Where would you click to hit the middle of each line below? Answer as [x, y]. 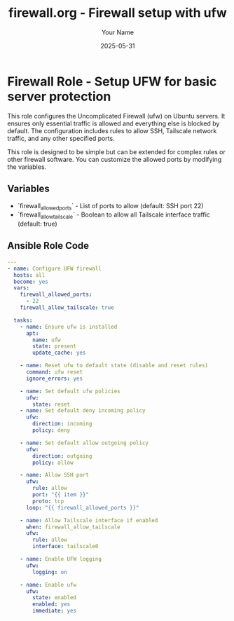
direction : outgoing [62, 456]
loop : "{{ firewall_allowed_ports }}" [82, 507]
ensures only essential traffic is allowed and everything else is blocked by [113, 123]
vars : [22, 288]
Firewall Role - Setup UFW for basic [112, 81]
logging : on [50, 572]
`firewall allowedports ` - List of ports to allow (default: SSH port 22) [110, 206]
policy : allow [53, 463]
